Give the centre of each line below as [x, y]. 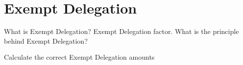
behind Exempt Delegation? [46, 41]
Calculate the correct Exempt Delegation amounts [79, 57]
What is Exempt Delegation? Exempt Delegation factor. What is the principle [121, 31]
